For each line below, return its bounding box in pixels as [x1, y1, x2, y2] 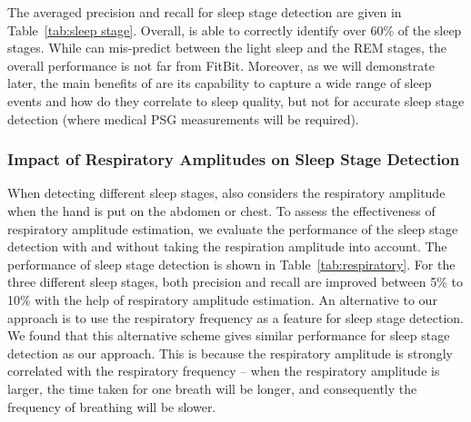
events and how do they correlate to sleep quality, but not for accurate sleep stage [7, 91, 465, 110]
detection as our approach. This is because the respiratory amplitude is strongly [7, 343, 453, 362]
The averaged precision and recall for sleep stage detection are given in [7, 3, 402, 21]
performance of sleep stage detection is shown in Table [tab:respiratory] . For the [7, 254, 456, 273]
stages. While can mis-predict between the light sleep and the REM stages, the [7, 38, 447, 57]
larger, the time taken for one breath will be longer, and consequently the [7, 378, 417, 397]
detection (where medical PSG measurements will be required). [7, 109, 359, 128]
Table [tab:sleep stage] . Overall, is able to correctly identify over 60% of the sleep [7, 20, 462, 39]
